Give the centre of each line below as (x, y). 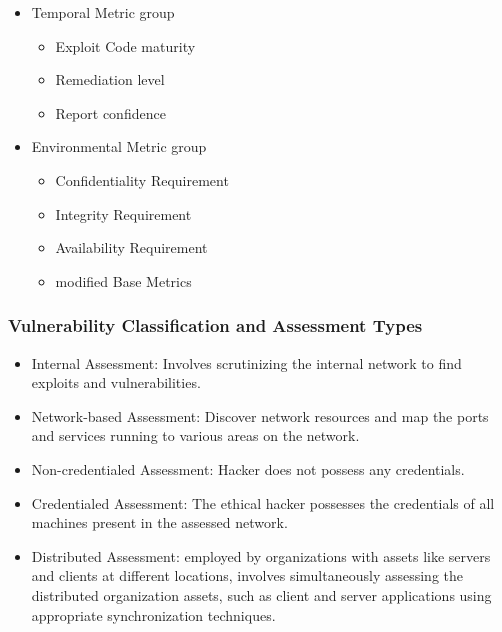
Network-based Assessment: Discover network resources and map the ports (260, 415)
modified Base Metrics (123, 280)
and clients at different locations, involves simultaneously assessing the (247, 575)
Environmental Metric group (119, 146)
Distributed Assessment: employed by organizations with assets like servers (261, 555)
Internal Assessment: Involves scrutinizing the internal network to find (246, 362)
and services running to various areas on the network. (195, 435)
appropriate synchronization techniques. (153, 614)
